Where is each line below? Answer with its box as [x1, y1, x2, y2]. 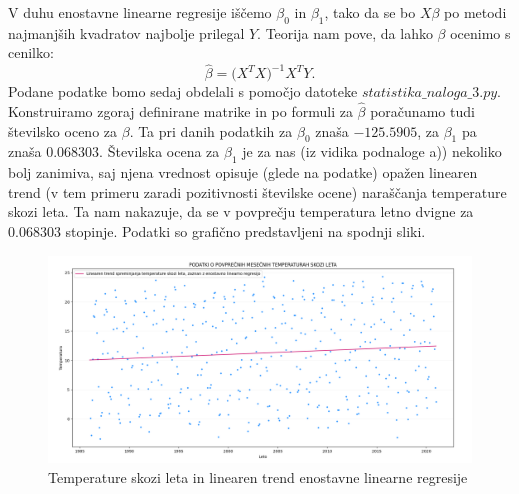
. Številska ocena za [99, 141, 220, 162]
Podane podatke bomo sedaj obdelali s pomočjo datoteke [8, 81, 358, 102]
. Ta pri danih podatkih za [129, 120, 293, 141]
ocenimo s [450, 22, 511, 43]
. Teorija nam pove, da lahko [257, 22, 433, 43]
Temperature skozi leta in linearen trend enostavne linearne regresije [48, 467, 468, 488]
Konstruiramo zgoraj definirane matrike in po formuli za [8, 101, 353, 122]
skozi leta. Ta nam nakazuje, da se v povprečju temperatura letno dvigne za [8, 201, 474, 222]
